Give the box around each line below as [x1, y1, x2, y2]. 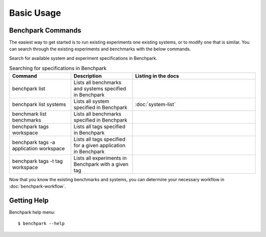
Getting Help [9, 196, 49, 204]
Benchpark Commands [9, 26, 81, 35]
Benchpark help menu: [9, 209, 55, 215]
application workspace [12, 145, 65, 152]
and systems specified [73, 85, 126, 92]
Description [73, 72, 102, 79]
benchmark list [12, 110, 47, 117]
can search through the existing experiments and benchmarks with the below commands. [9, 46, 191, 52]
